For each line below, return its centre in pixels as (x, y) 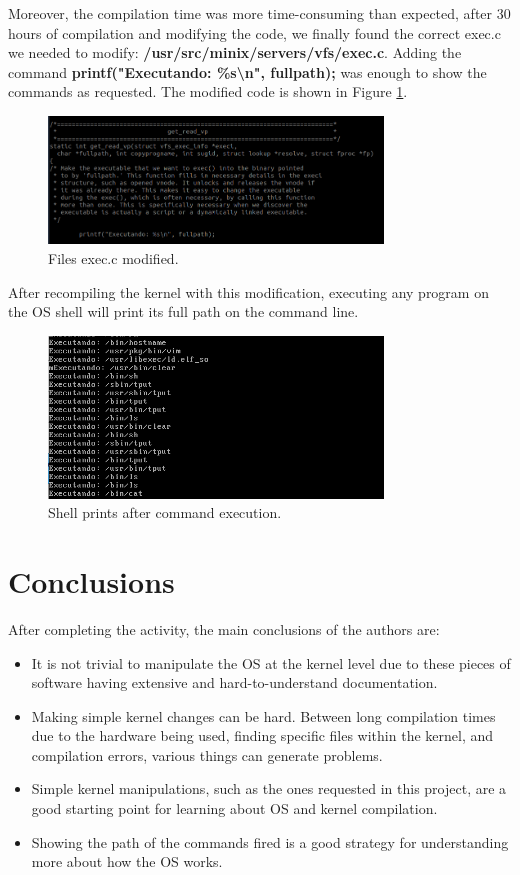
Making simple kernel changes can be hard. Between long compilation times (263, 715)
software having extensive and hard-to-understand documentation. (234, 682)
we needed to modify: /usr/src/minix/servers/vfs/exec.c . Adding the (235, 52)
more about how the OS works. (127, 861)
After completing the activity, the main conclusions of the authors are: (224, 628)
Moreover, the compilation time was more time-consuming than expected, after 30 (259, 13)
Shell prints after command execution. (165, 512)
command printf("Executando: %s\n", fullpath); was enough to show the (247, 71)
